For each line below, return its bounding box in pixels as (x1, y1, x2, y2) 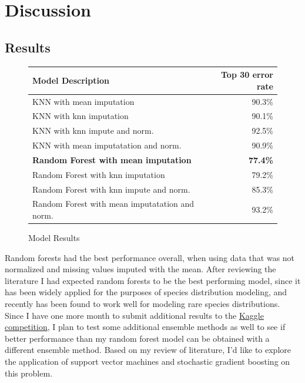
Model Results (28, 232, 80, 244)
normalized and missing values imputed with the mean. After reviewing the (5, 263, 276, 275)
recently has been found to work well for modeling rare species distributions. (5, 298, 280, 310)
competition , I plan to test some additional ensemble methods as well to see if (5, 321, 286, 333)
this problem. (5, 367, 53, 379)
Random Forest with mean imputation (32, 153, 192, 166)
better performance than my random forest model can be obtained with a (5, 332, 270, 344)
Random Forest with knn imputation (32, 168, 165, 180)
